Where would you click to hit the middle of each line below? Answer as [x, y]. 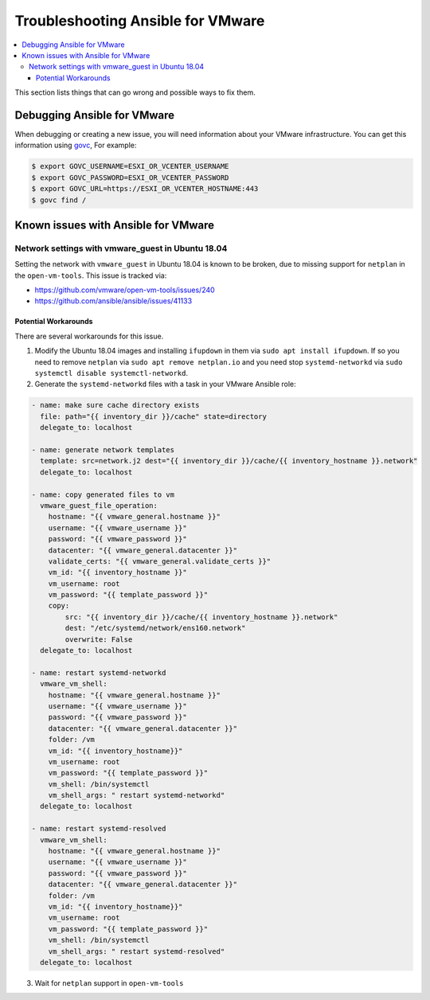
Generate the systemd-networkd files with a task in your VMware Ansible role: [165, 384]
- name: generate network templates [103, 449]
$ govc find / [59, 200]
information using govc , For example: [76, 145]
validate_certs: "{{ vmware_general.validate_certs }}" [160, 561]
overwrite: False [99, 639]
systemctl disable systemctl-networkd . [111, 373]
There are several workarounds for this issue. [89, 336]
